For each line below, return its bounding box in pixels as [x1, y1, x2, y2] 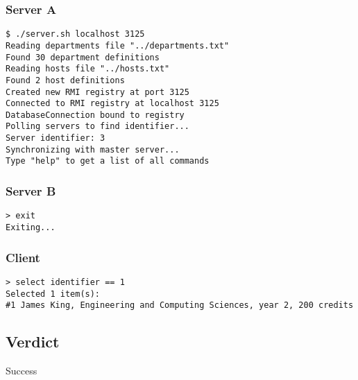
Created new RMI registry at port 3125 [6, 87, 189, 97]
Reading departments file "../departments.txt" [6, 40, 230, 51]
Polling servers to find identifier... [6, 121, 189, 132]
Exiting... [6, 222, 56, 232]
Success [6, 363, 37, 378]
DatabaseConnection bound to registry [6, 110, 185, 120]
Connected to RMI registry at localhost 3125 [6, 98, 219, 109]
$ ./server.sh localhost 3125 [6, 29, 145, 40]
